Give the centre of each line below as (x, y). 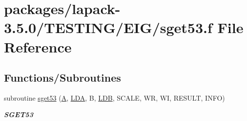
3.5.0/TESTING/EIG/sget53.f (108, 27)
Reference (38, 46)
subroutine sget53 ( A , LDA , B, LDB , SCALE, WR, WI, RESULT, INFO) (114, 97)
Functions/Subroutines (62, 78)
